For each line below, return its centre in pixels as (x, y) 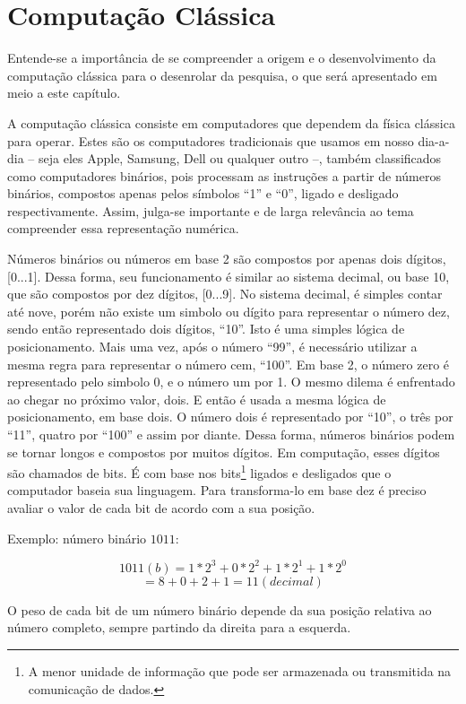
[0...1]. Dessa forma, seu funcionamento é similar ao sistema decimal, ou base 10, (229, 276)
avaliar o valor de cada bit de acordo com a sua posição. (161, 508)
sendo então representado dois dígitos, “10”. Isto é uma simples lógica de (206, 329)
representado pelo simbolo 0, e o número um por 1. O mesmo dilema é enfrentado (231, 382)
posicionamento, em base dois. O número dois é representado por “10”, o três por (230, 417)
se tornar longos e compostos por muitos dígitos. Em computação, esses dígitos (224, 452)
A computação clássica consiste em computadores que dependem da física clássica (231, 122)
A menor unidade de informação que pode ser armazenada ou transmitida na (240, 670)
